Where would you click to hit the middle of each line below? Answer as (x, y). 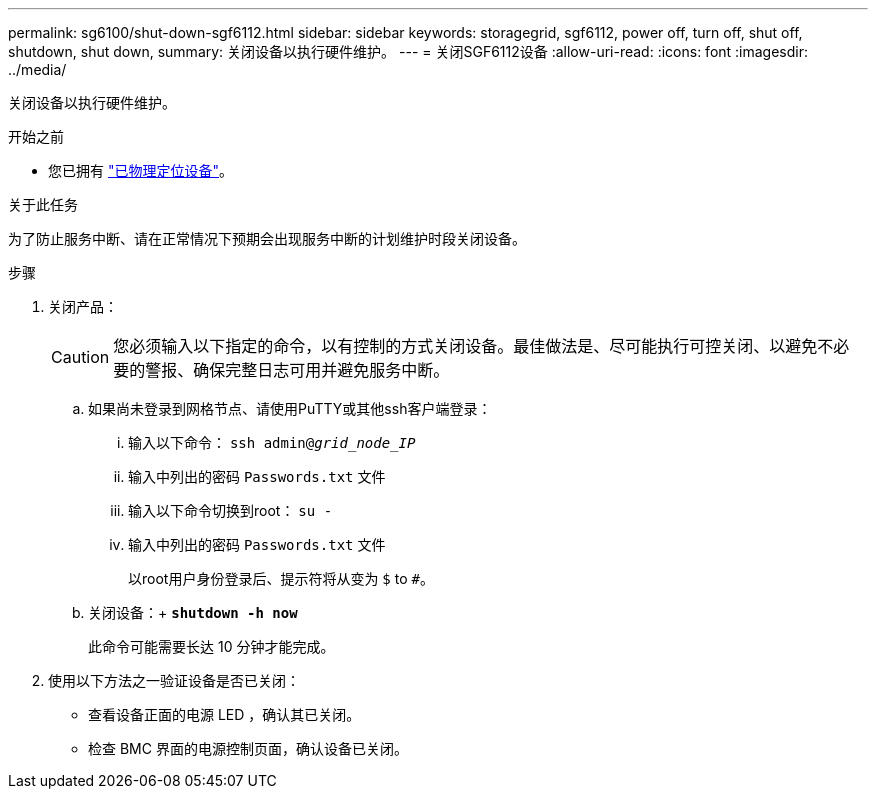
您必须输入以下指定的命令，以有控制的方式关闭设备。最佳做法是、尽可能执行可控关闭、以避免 (465, 346)
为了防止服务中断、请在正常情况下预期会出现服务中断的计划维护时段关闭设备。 (267, 238)
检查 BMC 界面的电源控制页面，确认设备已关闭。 (248, 748)
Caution (80, 357)
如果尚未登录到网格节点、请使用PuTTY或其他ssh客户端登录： (290, 408)
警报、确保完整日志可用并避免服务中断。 (297, 370)
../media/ (37, 69)
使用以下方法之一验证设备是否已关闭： (174, 680)
